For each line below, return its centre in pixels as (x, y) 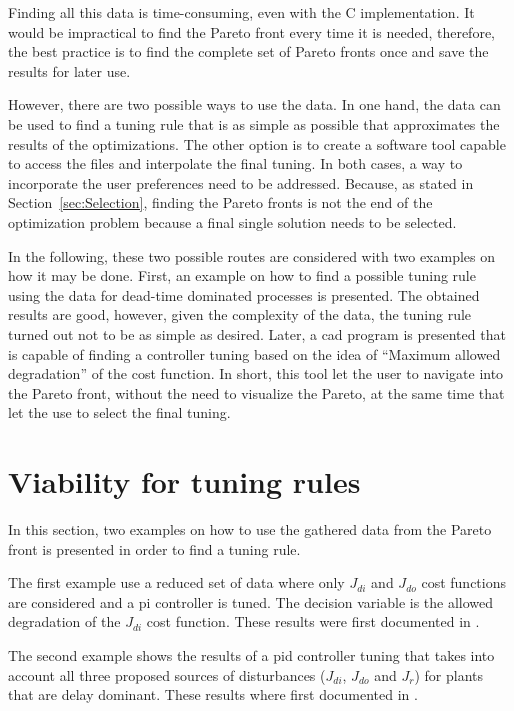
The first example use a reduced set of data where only (176, 582)
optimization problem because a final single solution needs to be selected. (232, 221)
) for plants (449, 674)
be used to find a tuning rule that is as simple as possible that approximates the (254, 123)
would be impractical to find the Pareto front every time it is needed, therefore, (252, 31)
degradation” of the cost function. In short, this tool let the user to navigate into (256, 373)
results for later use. (69, 70)
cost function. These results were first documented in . (313, 621)
